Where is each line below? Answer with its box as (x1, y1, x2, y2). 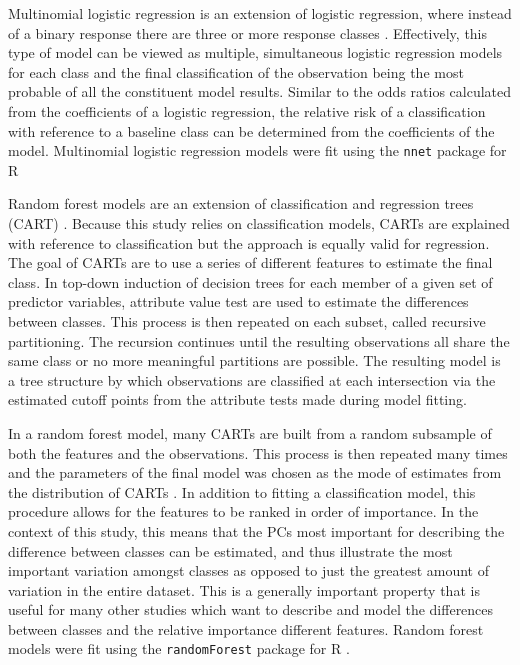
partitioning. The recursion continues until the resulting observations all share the (8, 330, 510, 351)
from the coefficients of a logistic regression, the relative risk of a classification (8, 100, 486, 121)
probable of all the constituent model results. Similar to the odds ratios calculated (8, 81, 512, 102)
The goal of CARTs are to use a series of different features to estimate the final (8, 252, 493, 273)
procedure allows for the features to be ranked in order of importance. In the (8, 501, 479, 522)
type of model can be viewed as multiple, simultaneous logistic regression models (8, 42, 503, 63)
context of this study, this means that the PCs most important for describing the (8, 520, 505, 541)
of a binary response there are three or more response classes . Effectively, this (8, 22, 488, 43)
